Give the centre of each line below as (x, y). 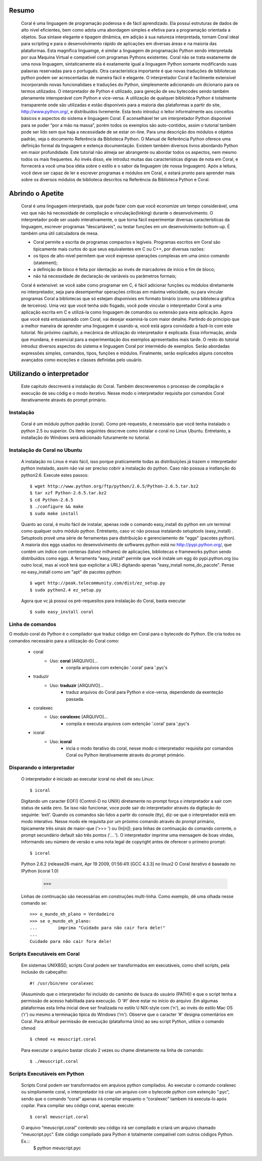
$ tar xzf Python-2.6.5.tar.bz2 (68, 493)
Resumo (22, 10)
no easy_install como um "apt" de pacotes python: (72, 572)
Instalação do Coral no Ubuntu (46, 450)
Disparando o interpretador (42, 768)
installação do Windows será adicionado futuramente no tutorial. (86, 437)
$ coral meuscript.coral (59, 1117)
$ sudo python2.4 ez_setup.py (66, 590)
